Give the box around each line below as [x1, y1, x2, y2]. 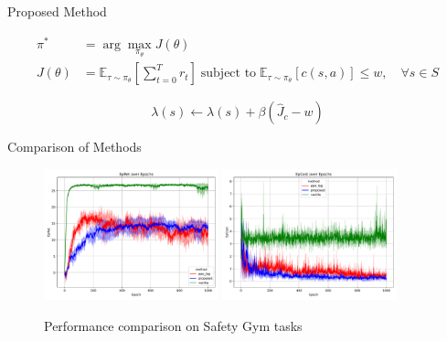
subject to [200, 67, 257, 80]
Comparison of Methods [7, 137, 142, 156]
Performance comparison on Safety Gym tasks [44, 315, 303, 335]
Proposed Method [7, 2, 107, 20]
